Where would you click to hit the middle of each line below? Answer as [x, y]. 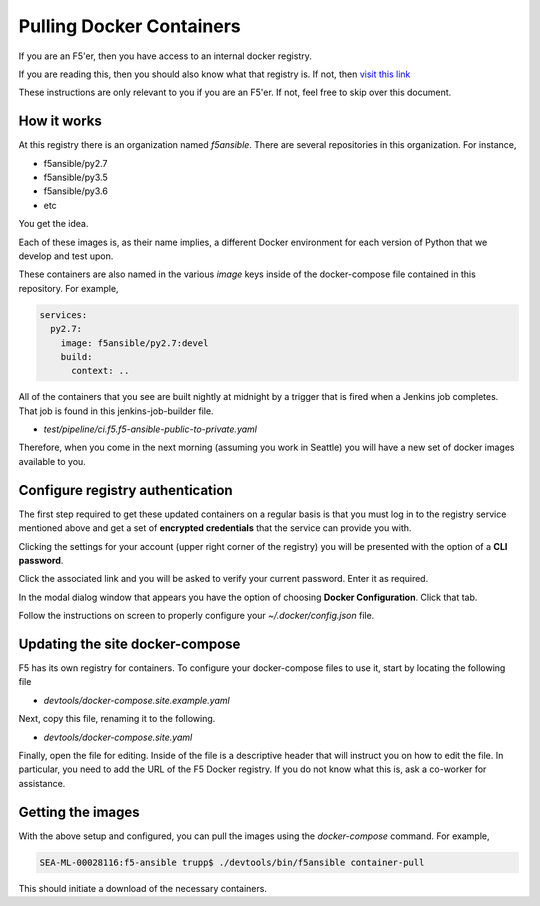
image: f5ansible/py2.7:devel [134, 343]
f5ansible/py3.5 [76, 177]
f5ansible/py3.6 [76, 191]
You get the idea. [53, 224]
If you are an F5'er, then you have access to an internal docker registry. [165, 56]
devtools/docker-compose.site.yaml [118, 737]
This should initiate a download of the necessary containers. [142, 888]
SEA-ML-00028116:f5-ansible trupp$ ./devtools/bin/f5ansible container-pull [232, 862]
